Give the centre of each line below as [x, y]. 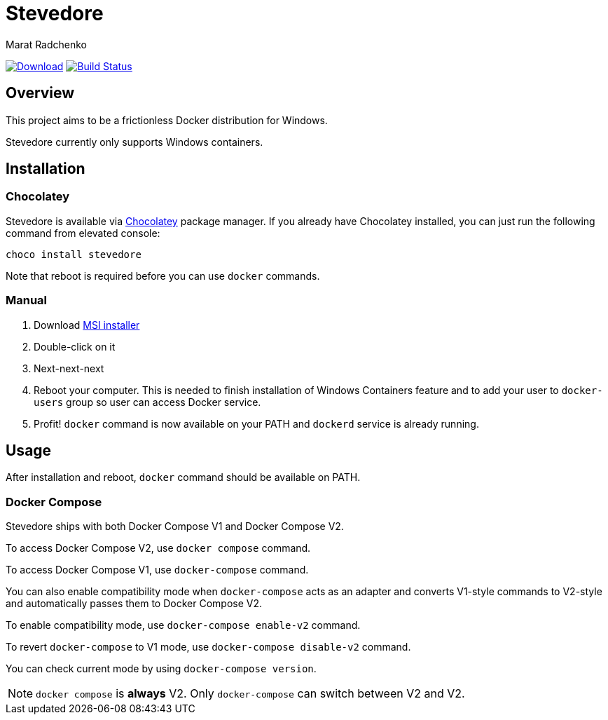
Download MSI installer [87, 325]
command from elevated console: [83, 233]
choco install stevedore [74, 254]
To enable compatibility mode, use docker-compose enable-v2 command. [183, 625]
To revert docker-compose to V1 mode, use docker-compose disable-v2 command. [208, 647]
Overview [40, 93]
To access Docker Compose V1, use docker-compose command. [157, 570]
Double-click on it [75, 346]
